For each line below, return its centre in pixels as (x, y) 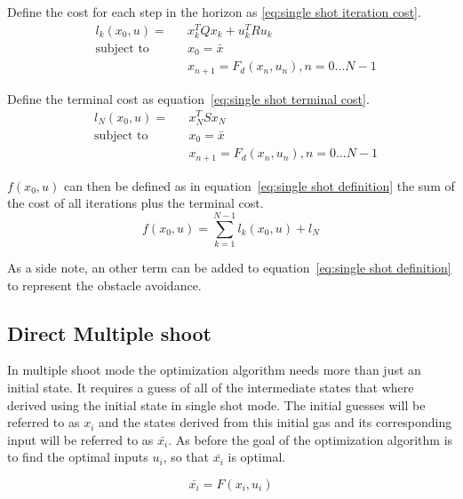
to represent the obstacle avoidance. (104, 285)
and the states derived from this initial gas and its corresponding (275, 422)
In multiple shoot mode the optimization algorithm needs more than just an (214, 370)
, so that (186, 457)
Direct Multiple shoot (109, 333)
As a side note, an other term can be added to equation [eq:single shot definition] (229, 267)
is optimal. (257, 457)
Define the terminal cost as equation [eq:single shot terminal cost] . (188, 98)
